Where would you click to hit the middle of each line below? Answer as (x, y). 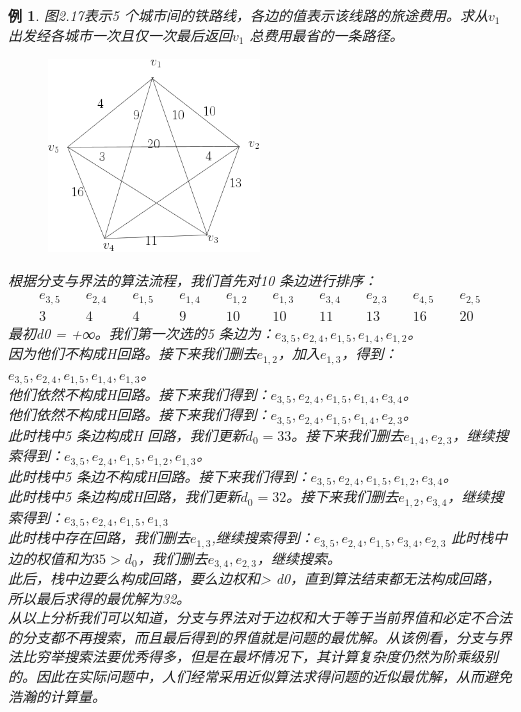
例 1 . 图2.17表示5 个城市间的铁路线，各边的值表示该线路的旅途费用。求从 (248, 15)
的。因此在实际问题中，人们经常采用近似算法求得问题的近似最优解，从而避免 (260, 676)
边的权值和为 (50, 557)
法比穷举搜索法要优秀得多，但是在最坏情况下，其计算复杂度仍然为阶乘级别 (253, 656)
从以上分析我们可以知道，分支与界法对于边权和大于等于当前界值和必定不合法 (260, 617)
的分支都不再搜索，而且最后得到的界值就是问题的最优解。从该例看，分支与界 (260, 636)
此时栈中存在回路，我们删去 (99, 537)
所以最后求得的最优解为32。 (99, 597)
